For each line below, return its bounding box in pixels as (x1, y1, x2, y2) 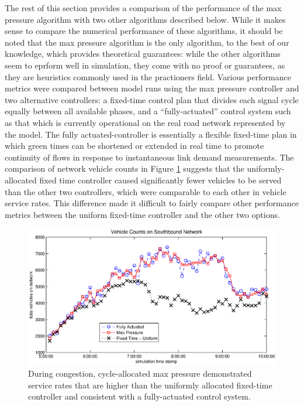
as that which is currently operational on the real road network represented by (5, 116, 286, 128)
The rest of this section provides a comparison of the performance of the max (5, 2, 282, 13)
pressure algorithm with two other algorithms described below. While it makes (5, 13, 286, 25)
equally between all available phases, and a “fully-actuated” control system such (5, 105, 291, 117)
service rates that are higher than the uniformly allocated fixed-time (28, 378, 272, 391)
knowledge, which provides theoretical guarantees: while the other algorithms (5, 47, 281, 60)
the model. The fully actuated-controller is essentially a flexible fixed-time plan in (5, 128, 297, 140)
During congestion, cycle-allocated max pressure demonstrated (28, 367, 252, 379)
